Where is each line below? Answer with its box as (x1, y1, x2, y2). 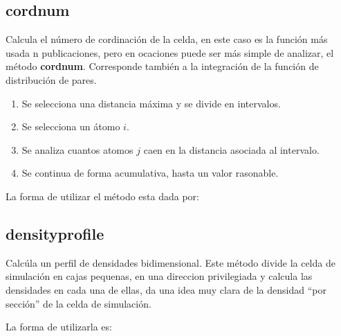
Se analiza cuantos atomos (21, 142, 133, 157)
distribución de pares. (6, 72, 97, 87)
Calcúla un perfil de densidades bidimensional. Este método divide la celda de (6, 255, 335, 269)
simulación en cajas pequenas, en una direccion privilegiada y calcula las (6, 269, 313, 283)
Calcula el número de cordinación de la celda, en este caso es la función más (6, 32, 328, 46)
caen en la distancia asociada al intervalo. (143, 142, 320, 157)
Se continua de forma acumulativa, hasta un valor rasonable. (21, 166, 279, 180)
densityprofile (6, 222, 104, 244)
